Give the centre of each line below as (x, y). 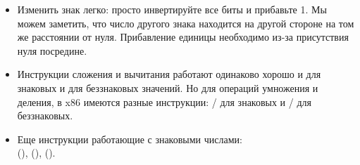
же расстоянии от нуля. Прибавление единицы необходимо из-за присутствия (183, 37)
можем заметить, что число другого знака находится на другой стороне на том (186, 23)
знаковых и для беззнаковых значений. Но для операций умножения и (168, 87)
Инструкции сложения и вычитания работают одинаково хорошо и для (169, 74)
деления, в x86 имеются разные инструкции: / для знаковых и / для (164, 101)
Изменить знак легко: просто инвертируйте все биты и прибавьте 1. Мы (172, 9)
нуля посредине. (52, 50)
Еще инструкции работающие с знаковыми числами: (130, 139)
